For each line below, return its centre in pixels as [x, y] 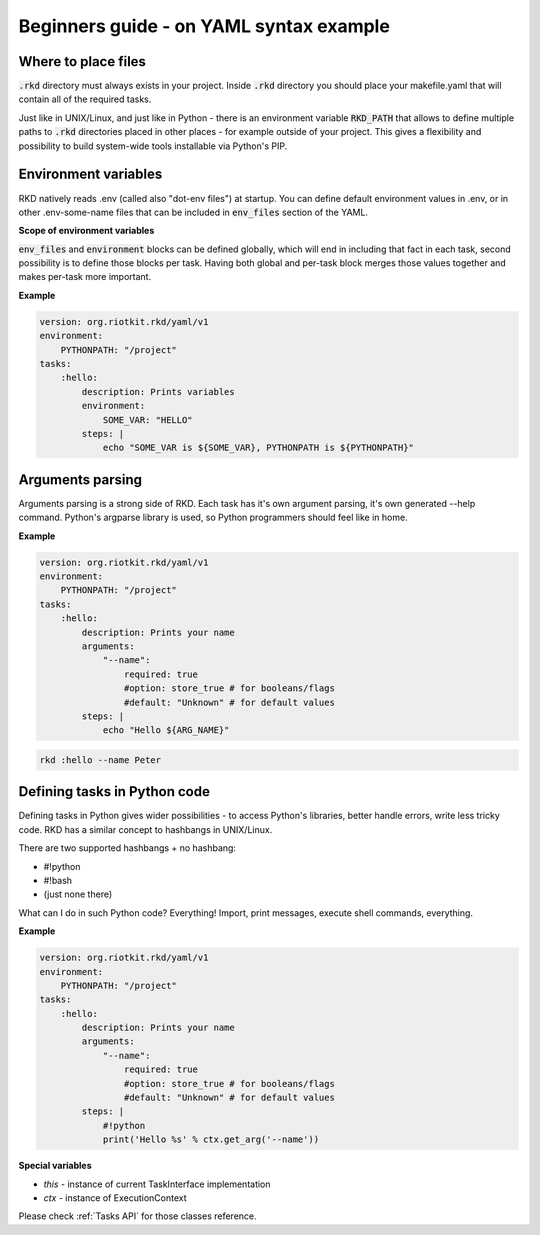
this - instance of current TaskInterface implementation [157, 1184]
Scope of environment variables [86, 231]
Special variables [55, 1166]
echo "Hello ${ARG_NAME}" [166, 730]
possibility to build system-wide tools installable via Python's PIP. [153, 146]
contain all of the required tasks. [85, 99]
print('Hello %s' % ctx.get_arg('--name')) [211, 1139]
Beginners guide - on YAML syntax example [204, 26]
